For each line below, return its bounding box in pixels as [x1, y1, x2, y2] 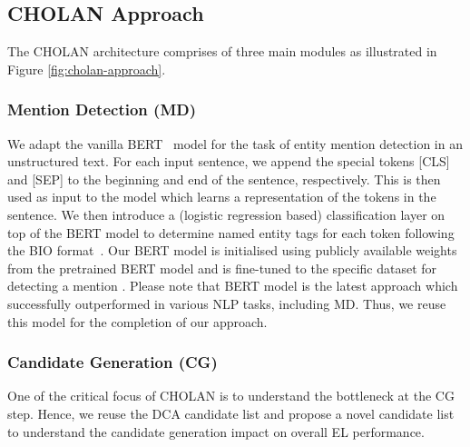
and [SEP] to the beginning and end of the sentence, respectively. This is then [7, 169, 441, 188]
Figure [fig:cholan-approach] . [7, 59, 166, 78]
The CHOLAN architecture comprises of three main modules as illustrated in [7, 42, 437, 61]
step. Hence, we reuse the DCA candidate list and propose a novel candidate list [7, 403, 455, 422]
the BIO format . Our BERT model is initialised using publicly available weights [7, 241, 457, 260]
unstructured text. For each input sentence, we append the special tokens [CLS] [7, 152, 450, 171]
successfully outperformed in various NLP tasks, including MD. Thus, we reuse [7, 293, 446, 313]
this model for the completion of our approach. [7, 312, 268, 331]
